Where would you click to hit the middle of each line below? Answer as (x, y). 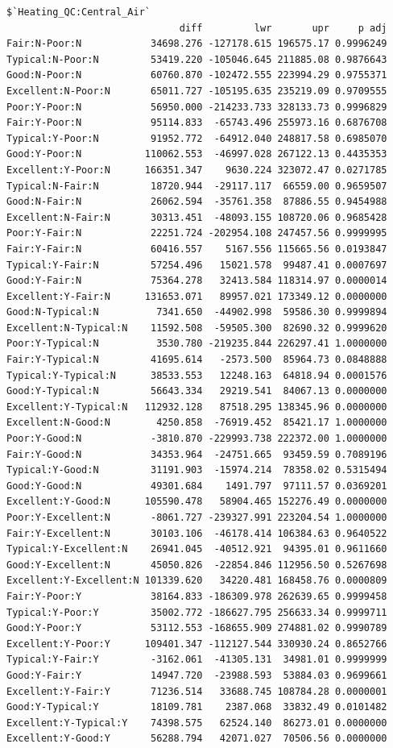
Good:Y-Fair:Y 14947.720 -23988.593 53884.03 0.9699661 (197, 675)
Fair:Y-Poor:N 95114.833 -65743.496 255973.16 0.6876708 (197, 123)
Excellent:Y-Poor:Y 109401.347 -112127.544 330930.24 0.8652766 (197, 644)
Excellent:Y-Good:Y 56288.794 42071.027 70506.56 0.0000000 (197, 739)
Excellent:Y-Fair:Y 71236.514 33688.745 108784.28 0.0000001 (197, 691)
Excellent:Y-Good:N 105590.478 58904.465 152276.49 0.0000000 (197, 502)
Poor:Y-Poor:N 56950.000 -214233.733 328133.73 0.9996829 (197, 107)
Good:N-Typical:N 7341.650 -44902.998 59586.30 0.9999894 (197, 312)
